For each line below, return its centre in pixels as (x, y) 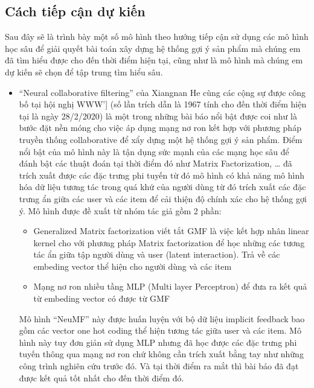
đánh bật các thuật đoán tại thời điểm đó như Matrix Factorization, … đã (155, 163)
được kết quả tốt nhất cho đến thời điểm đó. (101, 377)
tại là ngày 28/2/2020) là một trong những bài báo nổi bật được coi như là (158, 116)
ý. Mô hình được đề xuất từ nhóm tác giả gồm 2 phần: (120, 210)
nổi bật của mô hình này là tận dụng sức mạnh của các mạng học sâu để (154, 151)
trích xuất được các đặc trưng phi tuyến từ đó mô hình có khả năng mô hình (162, 175)
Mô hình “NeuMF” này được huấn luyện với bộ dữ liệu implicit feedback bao (162, 318)
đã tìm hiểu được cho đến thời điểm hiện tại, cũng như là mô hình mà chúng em (154, 60)
